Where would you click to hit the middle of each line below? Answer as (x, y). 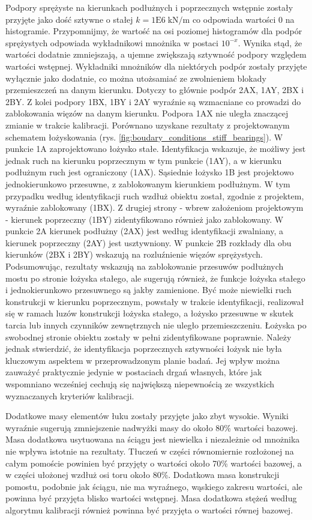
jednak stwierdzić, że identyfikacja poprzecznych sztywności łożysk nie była (144, 349)
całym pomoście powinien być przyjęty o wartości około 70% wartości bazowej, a (154, 463)
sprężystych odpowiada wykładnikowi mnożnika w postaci (112, 42)
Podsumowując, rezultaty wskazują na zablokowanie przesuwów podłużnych (145, 266)
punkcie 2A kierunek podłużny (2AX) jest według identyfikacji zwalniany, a (145, 231)
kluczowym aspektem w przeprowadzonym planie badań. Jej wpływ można (143, 360)
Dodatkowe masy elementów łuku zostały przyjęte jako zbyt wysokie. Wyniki (147, 416)
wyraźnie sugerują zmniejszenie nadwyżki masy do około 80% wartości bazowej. (152, 427)
